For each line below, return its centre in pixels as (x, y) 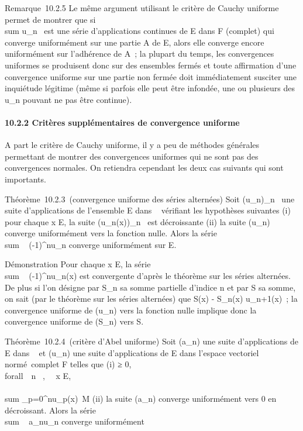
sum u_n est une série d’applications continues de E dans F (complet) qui (140, 31)
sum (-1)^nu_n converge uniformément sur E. (91, 244)
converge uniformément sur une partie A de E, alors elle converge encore (135, 42)
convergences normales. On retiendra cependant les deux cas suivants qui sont (144, 168)
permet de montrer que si (50, 19)
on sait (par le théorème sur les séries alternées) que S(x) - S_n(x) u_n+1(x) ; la (151, 299)
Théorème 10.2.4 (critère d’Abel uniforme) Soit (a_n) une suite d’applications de (152, 341)
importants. (25, 179)
